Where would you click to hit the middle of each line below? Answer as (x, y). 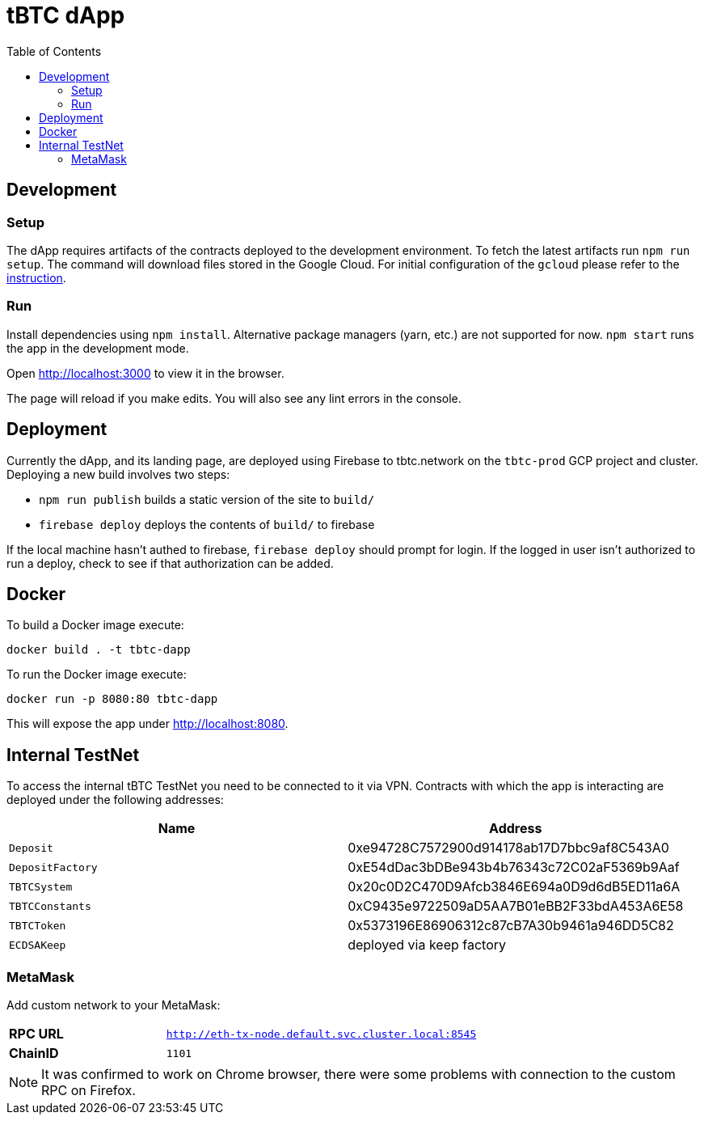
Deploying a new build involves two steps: (118, 474)
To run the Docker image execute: (97, 675)
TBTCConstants (50, 906)
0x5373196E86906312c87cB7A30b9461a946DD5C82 (511, 926)
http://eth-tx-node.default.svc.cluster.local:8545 (321, 1034)
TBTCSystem (41, 886)
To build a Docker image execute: (95, 625)
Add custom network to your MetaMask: (114, 1005)
